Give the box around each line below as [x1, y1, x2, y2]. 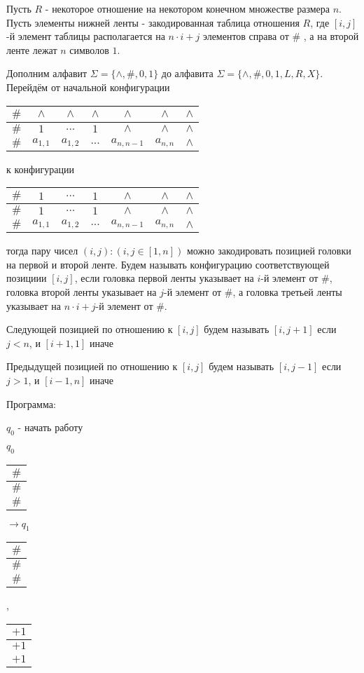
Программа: [6, 396, 56, 411]
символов [69, 42, 109, 57]
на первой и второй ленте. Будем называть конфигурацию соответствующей [6, 257, 330, 271]
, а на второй [303, 29, 359, 43]
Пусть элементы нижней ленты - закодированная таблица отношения [6, 15, 300, 29]
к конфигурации [6, 161, 75, 176]
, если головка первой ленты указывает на [74, 271, 254, 285]
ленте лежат [6, 42, 57, 57]
